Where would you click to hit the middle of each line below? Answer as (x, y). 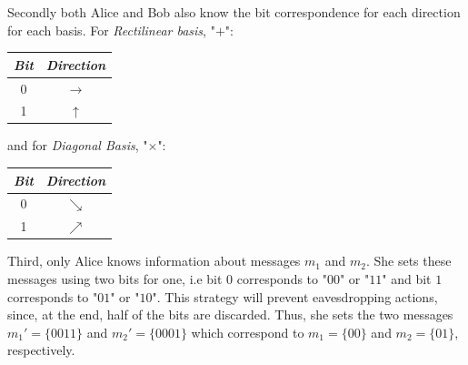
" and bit (407, 278)
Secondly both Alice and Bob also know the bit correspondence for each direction (234, 12)
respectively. (41, 350)
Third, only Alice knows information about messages (154, 261)
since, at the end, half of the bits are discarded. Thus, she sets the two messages (230, 314)
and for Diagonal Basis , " (78, 145)
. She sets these (408, 261)
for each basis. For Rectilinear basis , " (111, 30)
